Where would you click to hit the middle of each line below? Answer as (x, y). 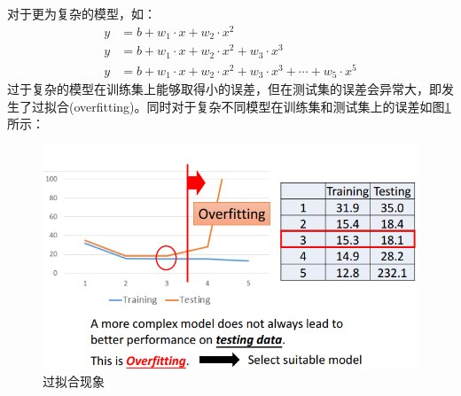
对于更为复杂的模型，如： (82, 13)
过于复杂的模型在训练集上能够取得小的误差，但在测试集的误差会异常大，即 (224, 89)
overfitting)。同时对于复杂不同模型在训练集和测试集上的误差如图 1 (262, 106)
